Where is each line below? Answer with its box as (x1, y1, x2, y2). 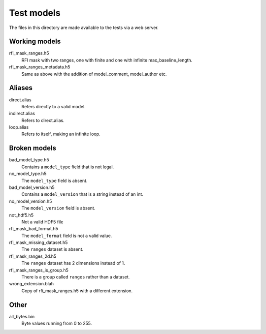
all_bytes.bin (9, 313, 35, 319)
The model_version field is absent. (21, 205, 96, 211)
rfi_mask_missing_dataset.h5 (9, 240, 68, 245)
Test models (9, 7, 61, 18)
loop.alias (9, 124, 29, 130)
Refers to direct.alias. (21, 117, 65, 123)
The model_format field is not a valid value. (21, 233, 112, 239)
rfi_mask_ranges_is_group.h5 (9, 267, 69, 273)
